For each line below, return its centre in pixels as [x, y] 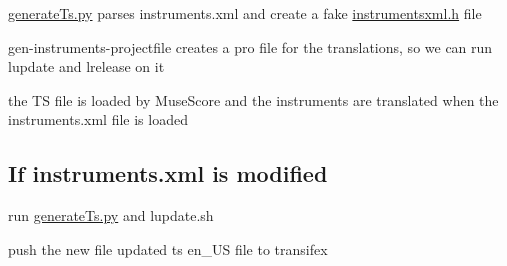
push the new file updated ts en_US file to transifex [168, 248]
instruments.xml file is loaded [98, 119]
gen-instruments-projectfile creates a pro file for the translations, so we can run [250, 46]
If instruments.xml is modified [168, 173]
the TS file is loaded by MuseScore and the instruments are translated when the [253, 99]
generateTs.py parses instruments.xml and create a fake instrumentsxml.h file [245, 13]
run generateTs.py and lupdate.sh [111, 215]
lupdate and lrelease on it [86, 66]
